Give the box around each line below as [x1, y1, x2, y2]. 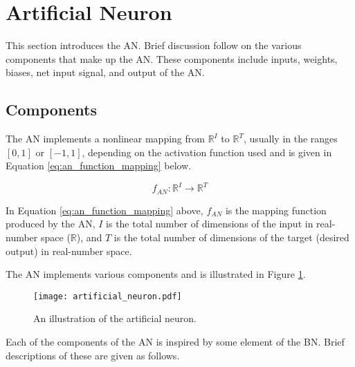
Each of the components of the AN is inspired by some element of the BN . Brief [6, 335, 345, 349]
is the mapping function [225, 203, 327, 217]
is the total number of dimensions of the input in [106, 216, 313, 231]
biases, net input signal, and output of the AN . [6, 65, 205, 79]
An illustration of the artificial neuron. [33, 311, 197, 326]
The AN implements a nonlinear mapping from [6, 131, 205, 146]
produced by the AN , [6, 216, 95, 231]
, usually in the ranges [243, 131, 338, 146]
